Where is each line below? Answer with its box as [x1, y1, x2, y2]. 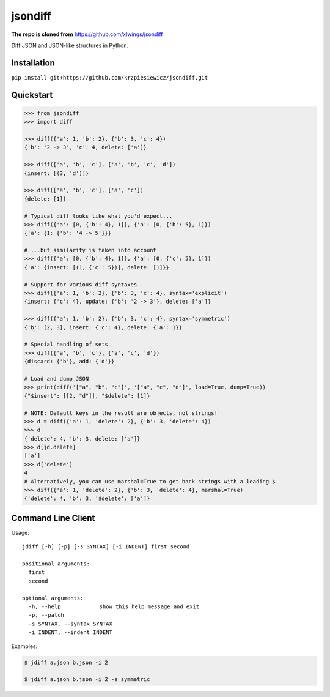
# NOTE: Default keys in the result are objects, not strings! [24, 409, 218, 416]
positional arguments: [22, 561, 90, 567]
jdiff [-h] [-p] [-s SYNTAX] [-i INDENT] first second [22, 543, 190, 550]
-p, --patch [28, 612, 64, 619]
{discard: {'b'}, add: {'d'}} [24, 358, 115, 365]
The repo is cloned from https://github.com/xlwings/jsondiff [11, 31, 163, 38]
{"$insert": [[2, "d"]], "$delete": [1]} [24, 392, 150, 399]
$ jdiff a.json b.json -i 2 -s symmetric [24, 676, 150, 683]
